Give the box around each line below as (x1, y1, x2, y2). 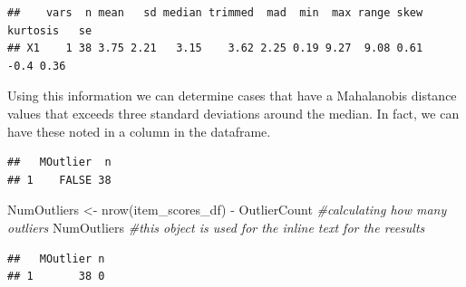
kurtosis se (7, 24, 92, 37)
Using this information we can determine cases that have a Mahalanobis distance (7, 86, 457, 105)
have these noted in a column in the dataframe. (7, 121, 271, 140)
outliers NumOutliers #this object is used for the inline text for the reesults (7, 217, 425, 236)
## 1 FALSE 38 (7, 173, 112, 187)
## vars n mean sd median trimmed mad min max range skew (7, 6, 423, 19)
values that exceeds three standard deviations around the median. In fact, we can (7, 103, 460, 122)
